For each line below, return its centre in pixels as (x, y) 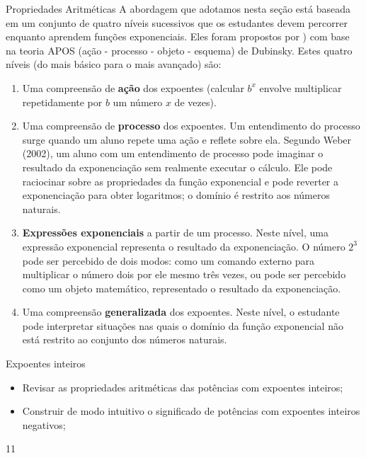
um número (138, 102)
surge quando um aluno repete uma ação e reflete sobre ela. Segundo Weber (187, 139)
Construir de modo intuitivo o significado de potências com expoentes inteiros (191, 411)
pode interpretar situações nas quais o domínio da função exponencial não (183, 325)
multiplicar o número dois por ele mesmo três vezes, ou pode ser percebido (184, 274)
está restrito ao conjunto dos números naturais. (125, 339)
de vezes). (195, 102)
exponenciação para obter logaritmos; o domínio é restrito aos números (176, 195)
